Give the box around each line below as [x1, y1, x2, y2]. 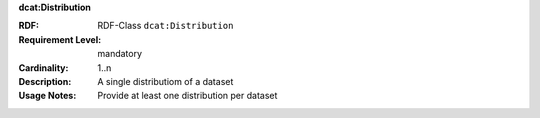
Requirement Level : [18, 33, 102, 45]
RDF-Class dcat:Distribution [97, 20, 234, 32]
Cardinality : [18, 61, 69, 74]
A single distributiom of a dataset [97, 75, 234, 87]
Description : [18, 75, 72, 87]
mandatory [97, 48, 143, 60]
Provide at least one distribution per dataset [97, 90, 278, 102]
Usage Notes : [18, 90, 77, 102]
